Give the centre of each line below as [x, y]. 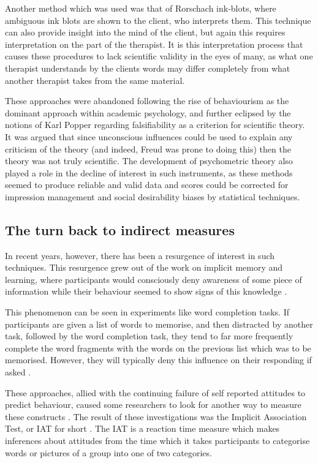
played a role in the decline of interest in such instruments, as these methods [149, 172]
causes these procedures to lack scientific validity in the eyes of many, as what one [159, 56]
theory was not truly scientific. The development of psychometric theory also [149, 161]
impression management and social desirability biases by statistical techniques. [153, 196]
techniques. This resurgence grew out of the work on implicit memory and [144, 267]
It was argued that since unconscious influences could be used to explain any [149, 136]
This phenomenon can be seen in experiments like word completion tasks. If [147, 312]
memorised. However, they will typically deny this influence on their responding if [158, 360]
